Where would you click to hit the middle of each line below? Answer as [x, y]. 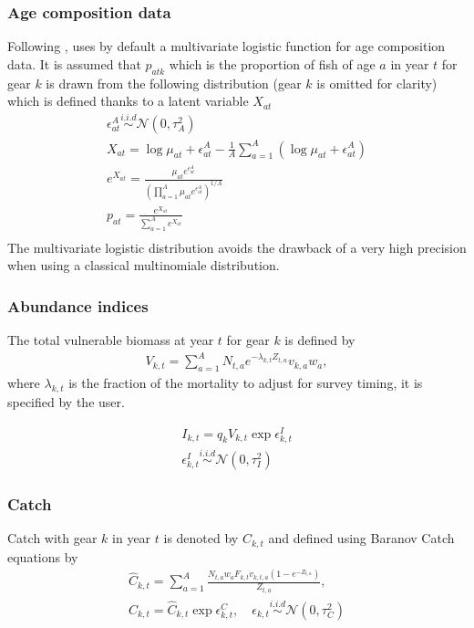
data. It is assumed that [74, 63]
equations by [43, 556]
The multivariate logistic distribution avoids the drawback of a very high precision [237, 247]
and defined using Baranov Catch [361, 538]
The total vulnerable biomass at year [111, 340]
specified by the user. [66, 401]
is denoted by [201, 538]
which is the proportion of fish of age [272, 63]
